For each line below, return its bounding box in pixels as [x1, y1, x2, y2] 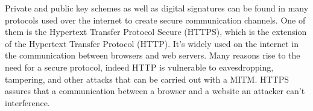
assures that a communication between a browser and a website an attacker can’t [5, 84, 305, 97]
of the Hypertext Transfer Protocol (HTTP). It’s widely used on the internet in [5, 37, 299, 49]
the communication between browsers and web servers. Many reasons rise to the [5, 49, 300, 62]
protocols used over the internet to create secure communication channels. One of [5, 13, 306, 26]
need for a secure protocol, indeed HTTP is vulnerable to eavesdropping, [5, 60, 274, 73]
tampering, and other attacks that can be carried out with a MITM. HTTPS [5, 72, 289, 85]
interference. [5, 96, 50, 109]
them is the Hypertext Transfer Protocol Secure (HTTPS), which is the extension [5, 25, 307, 38]
